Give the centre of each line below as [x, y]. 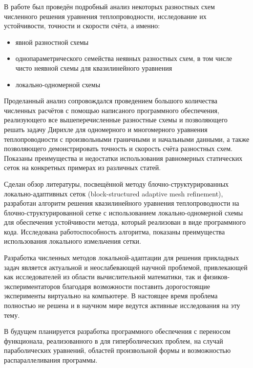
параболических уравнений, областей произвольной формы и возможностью [117, 350]
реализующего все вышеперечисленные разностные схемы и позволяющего [116, 120]
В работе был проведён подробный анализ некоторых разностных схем [109, 6]
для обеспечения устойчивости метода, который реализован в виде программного [125, 222]
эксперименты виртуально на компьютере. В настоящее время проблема [111, 296]
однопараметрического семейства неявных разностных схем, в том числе [124, 58]
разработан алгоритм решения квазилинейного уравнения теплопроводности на [122, 203]
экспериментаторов [32, 286]
